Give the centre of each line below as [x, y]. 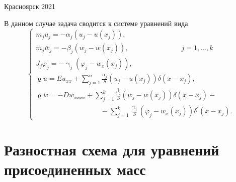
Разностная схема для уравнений [112, 149]
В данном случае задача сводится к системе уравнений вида [96, 23]
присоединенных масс [75, 169]
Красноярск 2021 [30, 6]
